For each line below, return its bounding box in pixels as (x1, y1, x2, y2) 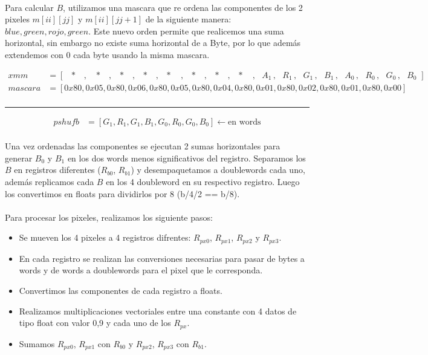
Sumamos (19, 337, 55, 350)
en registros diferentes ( (14, 163, 101, 176)
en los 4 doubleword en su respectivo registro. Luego (106, 175, 300, 188)
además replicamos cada (5, 175, 94, 188)
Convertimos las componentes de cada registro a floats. (19, 284, 222, 297)
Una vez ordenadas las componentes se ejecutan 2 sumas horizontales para (5, 140, 280, 152)
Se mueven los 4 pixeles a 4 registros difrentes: (19, 231, 191, 244)
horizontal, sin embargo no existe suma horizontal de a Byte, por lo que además (5, 36, 301, 49)
